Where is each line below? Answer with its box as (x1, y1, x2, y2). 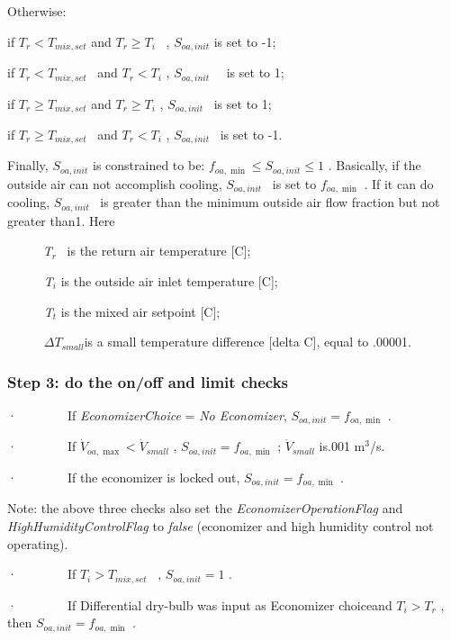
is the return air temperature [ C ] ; (67, 241, 251, 260)
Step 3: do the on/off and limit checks (7, 370, 289, 392)
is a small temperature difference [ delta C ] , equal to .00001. (84, 332, 411, 351)
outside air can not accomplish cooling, (7, 174, 222, 193)
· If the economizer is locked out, (7, 467, 240, 486)
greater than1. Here (7, 211, 115, 230)
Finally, (7, 156, 49, 175)
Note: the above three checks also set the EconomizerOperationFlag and (7, 499, 403, 518)
